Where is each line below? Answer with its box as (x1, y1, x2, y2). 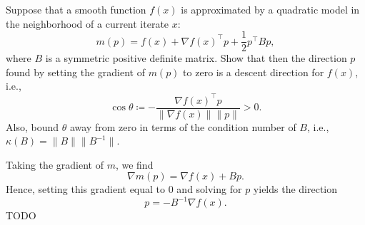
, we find (115, 157, 154, 172)
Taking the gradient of (6, 157, 104, 172)
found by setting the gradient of (6, 64, 145, 79)
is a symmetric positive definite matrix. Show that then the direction (45, 51, 347, 66)
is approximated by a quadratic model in (181, 2, 360, 16)
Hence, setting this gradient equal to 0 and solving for (6, 182, 242, 197)
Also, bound (6, 119, 59, 134)
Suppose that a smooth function (6, 2, 146, 16)
